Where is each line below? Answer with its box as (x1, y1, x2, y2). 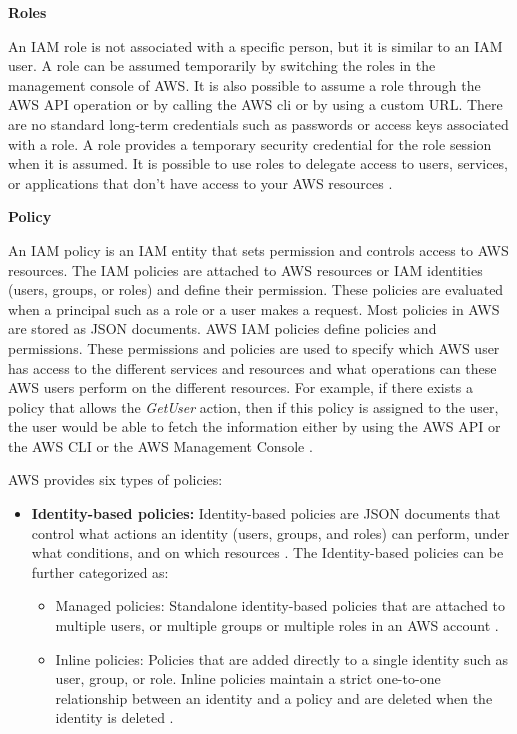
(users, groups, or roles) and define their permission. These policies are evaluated (8, 279, 504, 300)
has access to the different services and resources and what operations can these (8, 357, 497, 378)
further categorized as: (31, 561, 169, 582)
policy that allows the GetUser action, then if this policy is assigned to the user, (8, 396, 499, 417)
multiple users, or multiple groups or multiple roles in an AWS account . (55, 615, 499, 636)
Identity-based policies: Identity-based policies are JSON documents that (31, 503, 501, 524)
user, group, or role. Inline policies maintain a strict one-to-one (55, 668, 441, 689)
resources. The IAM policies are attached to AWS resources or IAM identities (8, 259, 483, 280)
